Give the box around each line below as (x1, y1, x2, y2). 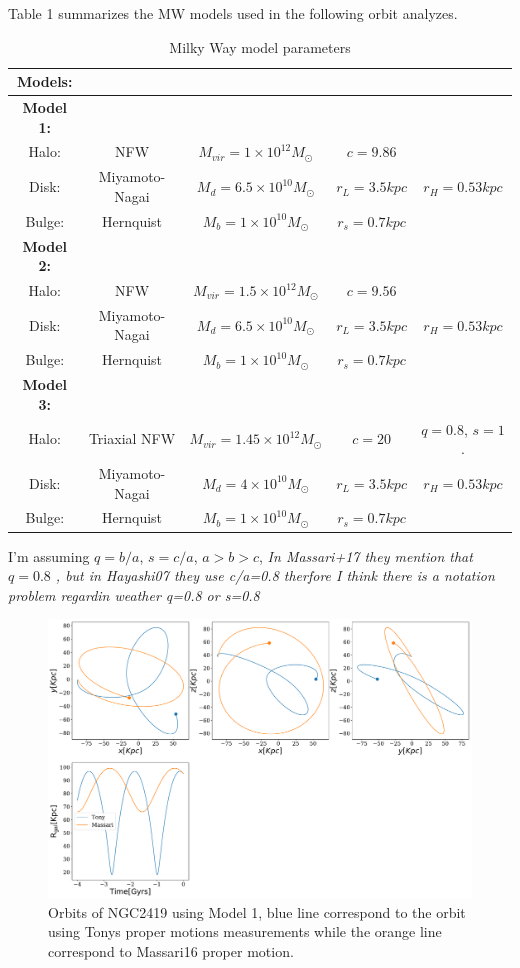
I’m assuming (8, 545, 90, 566)
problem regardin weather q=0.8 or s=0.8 (8, 584, 260, 605)
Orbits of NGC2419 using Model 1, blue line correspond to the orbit (48, 901, 466, 922)
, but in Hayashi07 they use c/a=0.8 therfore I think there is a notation (55, 565, 495, 586)
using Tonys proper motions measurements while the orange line (48, 921, 442, 942)
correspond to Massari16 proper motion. (48, 940, 294, 961)
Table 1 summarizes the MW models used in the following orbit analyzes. (8, 3, 458, 23)
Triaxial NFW (88, 428, 176, 449)
